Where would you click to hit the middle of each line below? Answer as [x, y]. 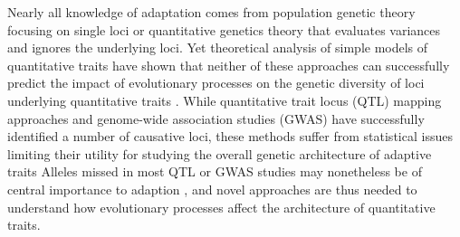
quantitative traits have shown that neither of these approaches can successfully [229, 65]
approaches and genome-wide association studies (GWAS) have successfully [216, 118]
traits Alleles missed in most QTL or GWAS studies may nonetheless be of [215, 171]
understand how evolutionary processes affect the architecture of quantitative [221, 207]
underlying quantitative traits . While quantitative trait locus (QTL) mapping [225, 100]
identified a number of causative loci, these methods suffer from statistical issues [230, 136]
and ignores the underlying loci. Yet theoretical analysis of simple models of [218, 47]
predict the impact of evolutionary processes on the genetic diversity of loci [216, 83]
